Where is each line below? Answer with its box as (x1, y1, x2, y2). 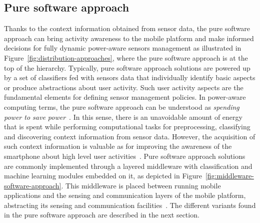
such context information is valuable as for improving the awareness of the (4, 141, 232, 151)
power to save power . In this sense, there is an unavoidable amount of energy (4, 111, 242, 122)
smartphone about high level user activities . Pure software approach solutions (4, 150, 245, 161)
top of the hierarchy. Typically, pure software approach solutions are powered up (4, 62, 250, 73)
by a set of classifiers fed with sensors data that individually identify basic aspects (4, 72, 255, 83)
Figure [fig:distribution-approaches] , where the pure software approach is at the (4, 52, 248, 63)
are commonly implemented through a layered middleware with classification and (4, 160, 252, 171)
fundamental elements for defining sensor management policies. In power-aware (4, 92, 246, 102)
